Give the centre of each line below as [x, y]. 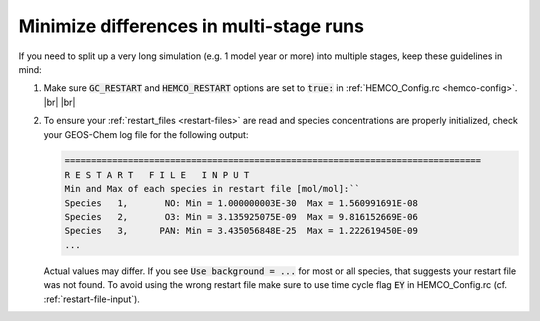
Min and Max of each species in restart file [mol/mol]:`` [212, 189]
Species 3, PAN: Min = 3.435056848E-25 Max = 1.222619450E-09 [241, 231]
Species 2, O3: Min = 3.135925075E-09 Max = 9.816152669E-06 [241, 217]
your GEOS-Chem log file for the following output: [146, 134]
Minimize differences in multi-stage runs [191, 26]
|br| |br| [59, 102]
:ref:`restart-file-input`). [91, 299]
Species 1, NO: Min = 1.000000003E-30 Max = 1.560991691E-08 [241, 203]
